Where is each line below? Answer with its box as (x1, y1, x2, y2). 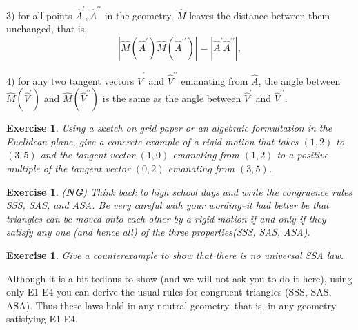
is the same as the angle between (102, 91, 241, 105)
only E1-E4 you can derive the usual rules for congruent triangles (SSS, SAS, (6, 285, 332, 299)
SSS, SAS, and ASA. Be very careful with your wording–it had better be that (6, 198, 329, 212)
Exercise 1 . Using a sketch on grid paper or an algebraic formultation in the (6, 121, 332, 135)
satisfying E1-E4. (6, 311, 79, 326)
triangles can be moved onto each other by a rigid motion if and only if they (6, 211, 326, 225)
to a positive (277, 147, 328, 162)
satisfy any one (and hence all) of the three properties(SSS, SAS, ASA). (6, 225, 310, 239)
